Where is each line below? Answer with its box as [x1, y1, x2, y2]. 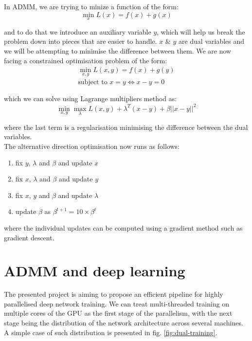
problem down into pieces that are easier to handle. [4, 36, 157, 46]
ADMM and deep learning [4, 261, 185, 281]
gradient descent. [4, 232, 54, 242]
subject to [78, 79, 108, 86]
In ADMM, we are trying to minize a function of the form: [4, 1, 179, 11]
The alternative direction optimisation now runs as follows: [4, 141, 180, 151]
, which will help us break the [157, 26, 245, 36]
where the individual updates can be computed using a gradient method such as [4, 222, 243, 233]
